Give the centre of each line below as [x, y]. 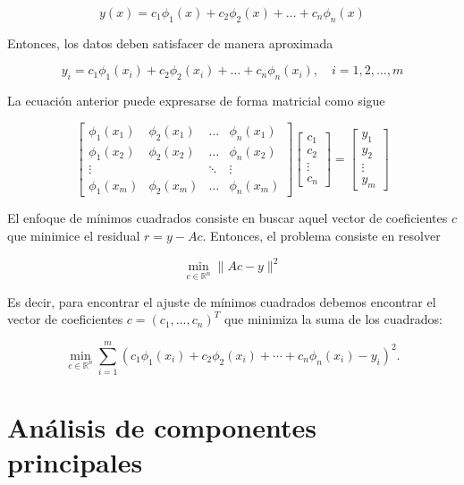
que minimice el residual [74, 235]
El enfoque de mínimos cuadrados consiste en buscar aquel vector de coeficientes [228, 218]
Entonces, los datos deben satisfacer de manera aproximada [170, 43]
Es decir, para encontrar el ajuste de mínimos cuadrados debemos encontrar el [222, 301]
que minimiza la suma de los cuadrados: [333, 319]
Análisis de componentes [162, 427]
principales [75, 462]
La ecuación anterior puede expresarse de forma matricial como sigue [196, 101]
